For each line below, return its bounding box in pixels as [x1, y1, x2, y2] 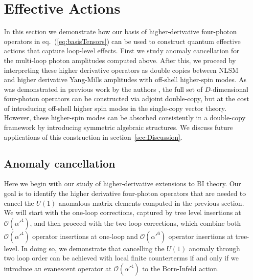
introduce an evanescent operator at [4, 263, 112, 274]
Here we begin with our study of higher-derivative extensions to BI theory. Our [4, 178, 241, 189]
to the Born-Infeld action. [142, 263, 219, 274]
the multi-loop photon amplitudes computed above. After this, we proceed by [4, 55, 236, 65]
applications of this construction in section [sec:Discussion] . [4, 131, 183, 142]
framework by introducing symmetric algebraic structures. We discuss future [4, 122, 233, 132]
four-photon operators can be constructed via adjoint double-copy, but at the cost [4, 93, 249, 104]
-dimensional [210, 84, 249, 94]
